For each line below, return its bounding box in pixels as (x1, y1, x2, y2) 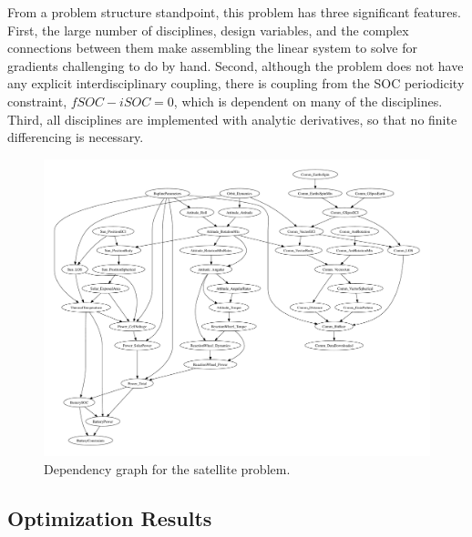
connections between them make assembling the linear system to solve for (7, 38, 418, 57)
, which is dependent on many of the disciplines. (173, 91, 443, 110)
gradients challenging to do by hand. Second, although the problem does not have (7, 56, 464, 75)
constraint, (7, 91, 67, 110)
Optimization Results (7, 504, 212, 532)
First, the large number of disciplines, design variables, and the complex (7, 20, 409, 39)
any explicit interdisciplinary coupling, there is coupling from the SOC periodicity (7, 74, 465, 93)
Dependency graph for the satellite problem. (44, 460, 291, 479)
